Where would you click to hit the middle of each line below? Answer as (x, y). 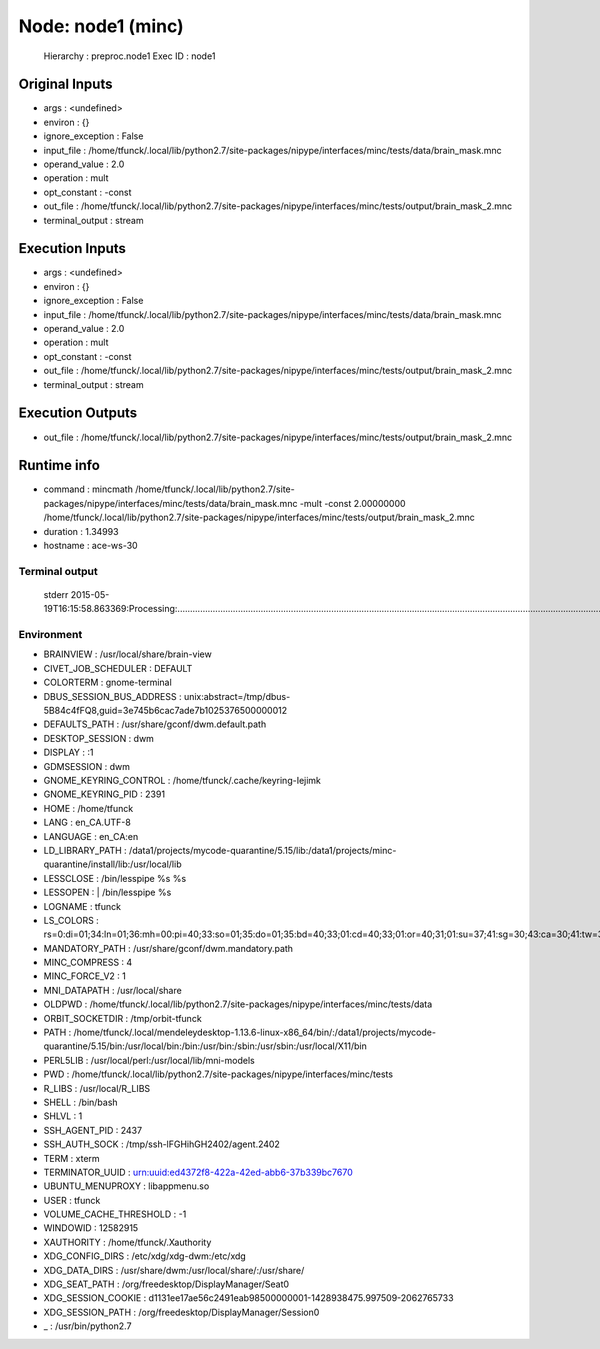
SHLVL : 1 (63, 1116)
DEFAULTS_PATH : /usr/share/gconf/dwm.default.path (155, 724)
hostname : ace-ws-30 (91, 545)
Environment (50, 635)
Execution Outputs (78, 413)
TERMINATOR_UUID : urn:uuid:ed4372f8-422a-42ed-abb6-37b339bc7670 (198, 1172)
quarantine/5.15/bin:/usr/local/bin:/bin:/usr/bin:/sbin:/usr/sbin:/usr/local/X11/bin (205, 1046)
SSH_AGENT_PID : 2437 (93, 1130)
